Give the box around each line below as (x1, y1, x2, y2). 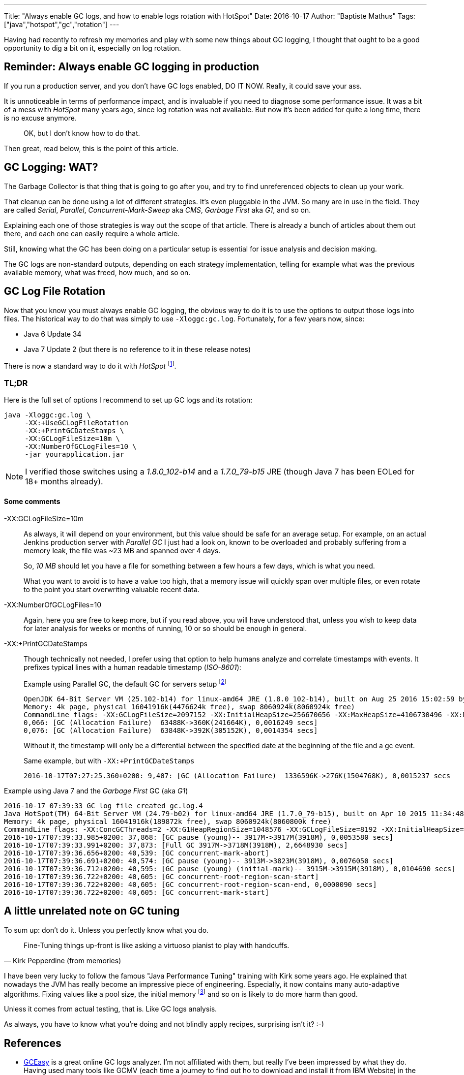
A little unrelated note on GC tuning (4, 905, 180, 917)
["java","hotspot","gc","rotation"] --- (4, 20, 119, 29)
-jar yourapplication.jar (25, 450, 124, 458)
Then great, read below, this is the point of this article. (4, 144, 178, 153)
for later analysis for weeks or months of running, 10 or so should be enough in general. (24, 624, 307, 633)
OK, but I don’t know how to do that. (24, 128, 140, 137)
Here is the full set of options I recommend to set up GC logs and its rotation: (4, 395, 253, 404)
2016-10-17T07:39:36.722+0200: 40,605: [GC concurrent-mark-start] (4, 888, 269, 896)
